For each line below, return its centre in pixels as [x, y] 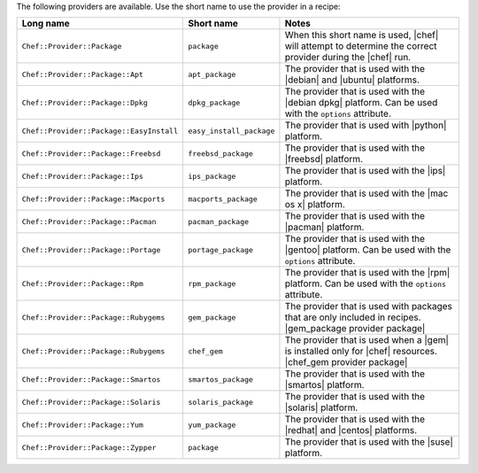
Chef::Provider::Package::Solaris [91, 402]
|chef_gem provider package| [346, 362]
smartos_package [220, 380]
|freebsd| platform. [324, 159]
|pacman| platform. [324, 228]
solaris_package [220, 402]
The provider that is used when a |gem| [366, 340]
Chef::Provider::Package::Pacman [89, 221]
